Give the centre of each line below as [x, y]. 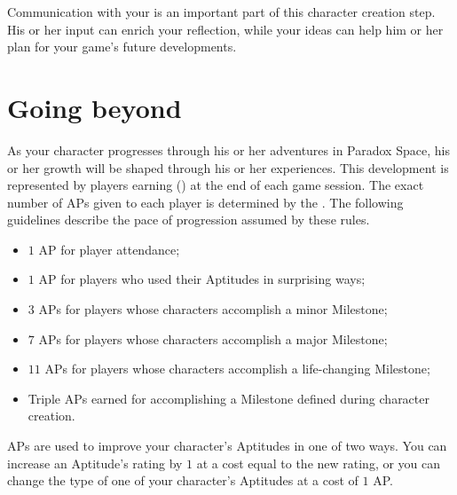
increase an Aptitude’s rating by [95, 463]
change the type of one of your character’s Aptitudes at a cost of [183, 480]
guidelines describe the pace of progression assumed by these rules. [189, 220]
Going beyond [95, 107]
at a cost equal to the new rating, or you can [319, 463]
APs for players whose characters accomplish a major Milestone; [213, 338]
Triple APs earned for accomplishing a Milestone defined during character [228, 398]
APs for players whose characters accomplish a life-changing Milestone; [237, 369]
